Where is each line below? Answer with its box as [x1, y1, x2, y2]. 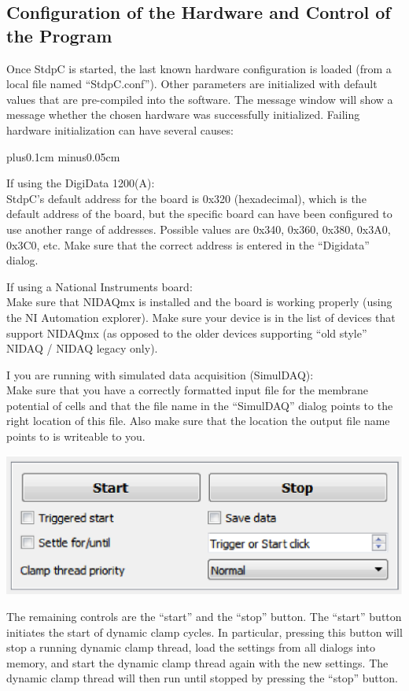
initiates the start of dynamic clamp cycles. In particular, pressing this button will [6, 623, 403, 640]
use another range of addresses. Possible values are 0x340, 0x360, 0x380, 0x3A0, [6, 220, 391, 237]
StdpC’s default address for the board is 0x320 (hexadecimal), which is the [6, 190, 367, 206]
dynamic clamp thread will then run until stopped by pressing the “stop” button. [6, 670, 398, 686]
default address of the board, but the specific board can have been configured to [6, 205, 392, 222]
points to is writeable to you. [6, 428, 146, 445]
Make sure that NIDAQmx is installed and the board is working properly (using [6, 294, 392, 310]
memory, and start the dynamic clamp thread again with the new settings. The [6, 654, 389, 671]
